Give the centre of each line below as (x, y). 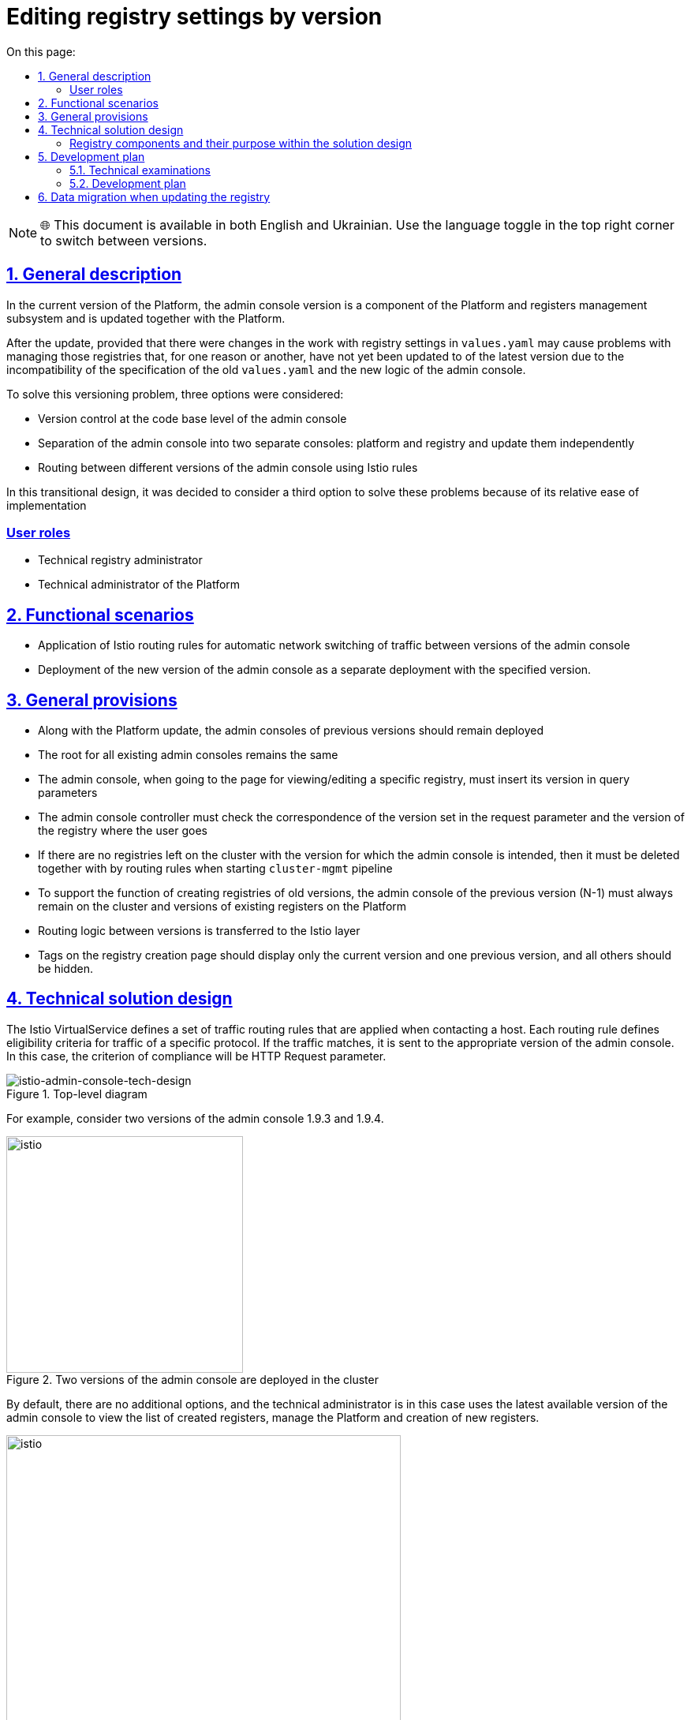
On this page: (41, 51)
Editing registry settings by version (194, 17)
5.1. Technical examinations (140, 170)
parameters (68, 793)
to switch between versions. (124, 240)
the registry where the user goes (123, 831)
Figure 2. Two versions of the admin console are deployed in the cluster (192, 1379)
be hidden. (65, 969)
